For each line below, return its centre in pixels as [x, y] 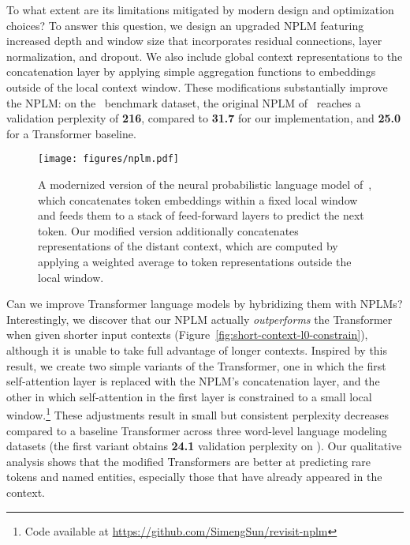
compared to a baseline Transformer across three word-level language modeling [197, 430]
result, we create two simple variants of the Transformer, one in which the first [196, 365]
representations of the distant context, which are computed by [188, 246]
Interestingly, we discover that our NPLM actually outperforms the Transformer [199, 319]
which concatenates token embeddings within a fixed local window [198, 199]
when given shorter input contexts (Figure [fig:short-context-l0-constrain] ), [187, 335]
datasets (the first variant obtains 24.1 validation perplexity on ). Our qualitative [204, 446]
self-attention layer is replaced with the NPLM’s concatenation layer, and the [193, 381]
